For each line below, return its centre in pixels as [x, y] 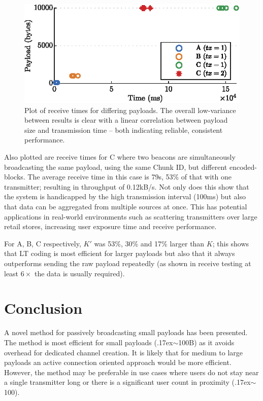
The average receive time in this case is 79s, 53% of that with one [129, 177]
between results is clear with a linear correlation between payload [126, 120]
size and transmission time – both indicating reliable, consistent [124, 130]
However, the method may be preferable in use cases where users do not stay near [131, 372]
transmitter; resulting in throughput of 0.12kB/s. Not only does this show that [127, 186]
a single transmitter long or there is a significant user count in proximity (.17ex [127, 382]
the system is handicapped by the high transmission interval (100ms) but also [125, 196]
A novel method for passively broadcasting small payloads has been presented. [126, 332]
